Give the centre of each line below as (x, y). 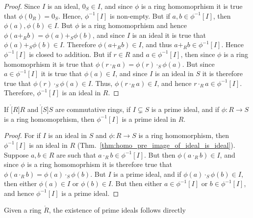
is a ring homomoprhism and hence (134, 25)
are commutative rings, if (93, 109)
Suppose (16, 154)
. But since (198, 64)
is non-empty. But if (140, 15)
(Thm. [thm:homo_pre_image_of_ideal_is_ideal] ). (156, 145)
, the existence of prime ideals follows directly (117, 209)
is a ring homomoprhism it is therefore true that (100, 164)
